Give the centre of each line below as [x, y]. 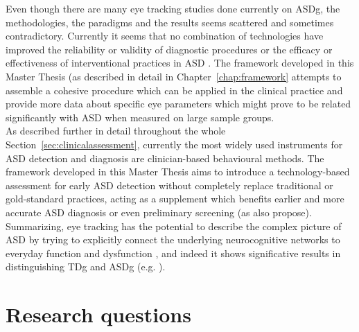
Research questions [98, 314]
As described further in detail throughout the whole [116, 131]
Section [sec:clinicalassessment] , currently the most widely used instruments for [174, 144]
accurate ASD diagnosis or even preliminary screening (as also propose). [159, 212]
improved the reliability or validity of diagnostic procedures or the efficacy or [169, 49]
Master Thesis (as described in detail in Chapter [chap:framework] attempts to [174, 76]
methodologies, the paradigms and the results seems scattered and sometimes [170, 22]
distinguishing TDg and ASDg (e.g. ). [86, 267]
